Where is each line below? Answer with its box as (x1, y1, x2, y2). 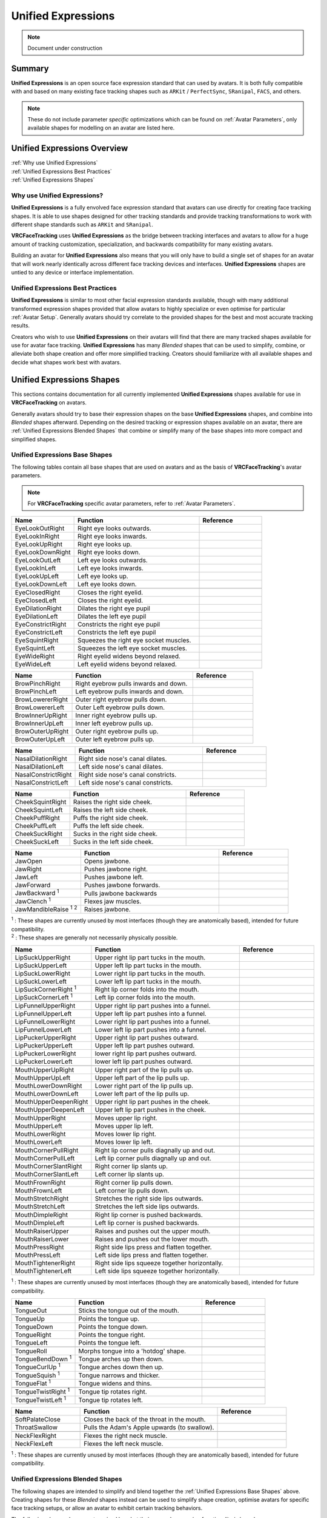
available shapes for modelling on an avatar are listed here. (27, 124, 175, 132)
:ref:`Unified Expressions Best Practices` (11, 168, 112, 175)
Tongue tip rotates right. (78, 1387, 148, 1396)
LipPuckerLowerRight (15, 1049, 76, 1058)
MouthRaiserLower (15, 1235, 69, 1244)
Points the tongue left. (78, 1339, 142, 1347)
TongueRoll (15, 1347, 47, 1355)
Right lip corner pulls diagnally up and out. (94, 1146, 216, 1155)
